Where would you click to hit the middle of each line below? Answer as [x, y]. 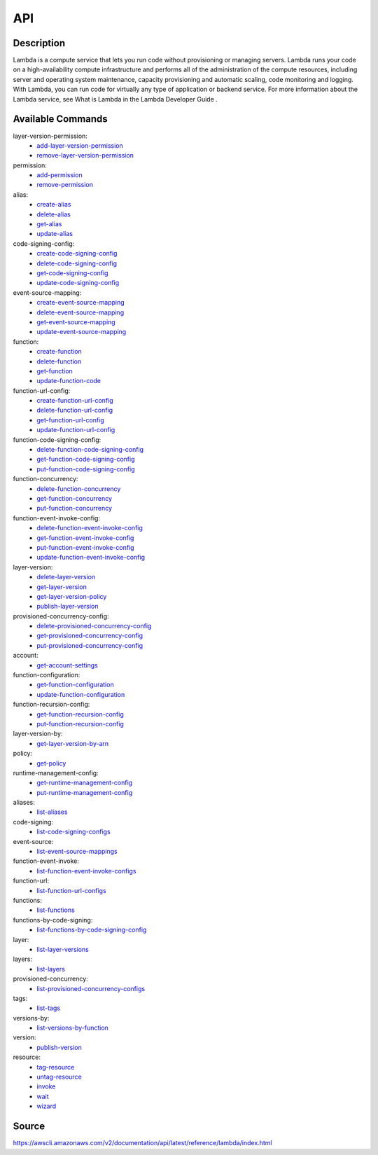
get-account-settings [67, 665]
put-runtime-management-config [85, 792]
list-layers [51, 969]
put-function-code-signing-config [86, 469]
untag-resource [59, 1077]
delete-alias [54, 214]
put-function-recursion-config [80, 724]
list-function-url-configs [71, 890]
